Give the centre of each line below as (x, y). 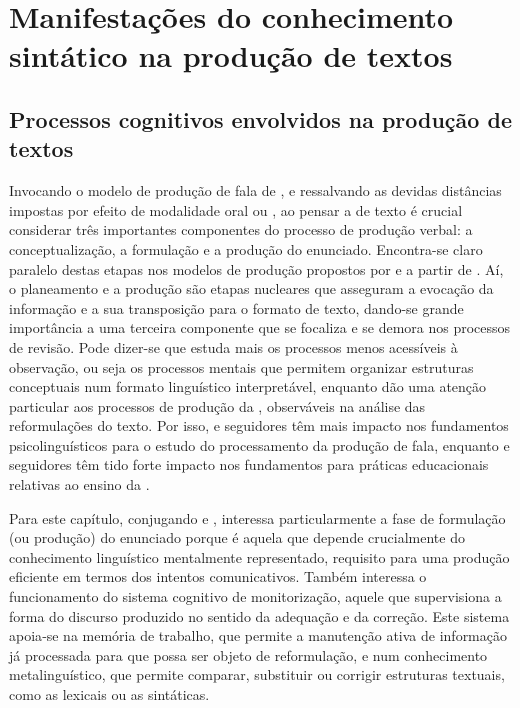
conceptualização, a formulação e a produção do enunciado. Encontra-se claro (246, 248)
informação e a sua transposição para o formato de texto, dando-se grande (236, 307)
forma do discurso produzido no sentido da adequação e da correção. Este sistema (259, 615)
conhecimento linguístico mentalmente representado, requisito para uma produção (259, 556)
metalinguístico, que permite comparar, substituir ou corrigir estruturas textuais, (257, 674)
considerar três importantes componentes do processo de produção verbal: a (241, 229)
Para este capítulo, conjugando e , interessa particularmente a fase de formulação (257, 517)
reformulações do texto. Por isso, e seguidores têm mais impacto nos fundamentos (259, 425)
